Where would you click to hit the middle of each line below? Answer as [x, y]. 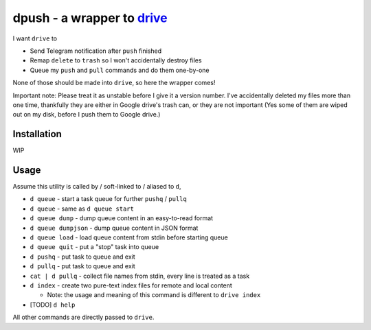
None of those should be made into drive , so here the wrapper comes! [114, 83]
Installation [37, 134]
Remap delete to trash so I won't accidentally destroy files [116, 60]
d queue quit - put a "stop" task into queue [94, 247]
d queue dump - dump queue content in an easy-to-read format [121, 218]
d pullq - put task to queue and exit [82, 266]
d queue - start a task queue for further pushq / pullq [108, 199]
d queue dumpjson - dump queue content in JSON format [114, 228]
